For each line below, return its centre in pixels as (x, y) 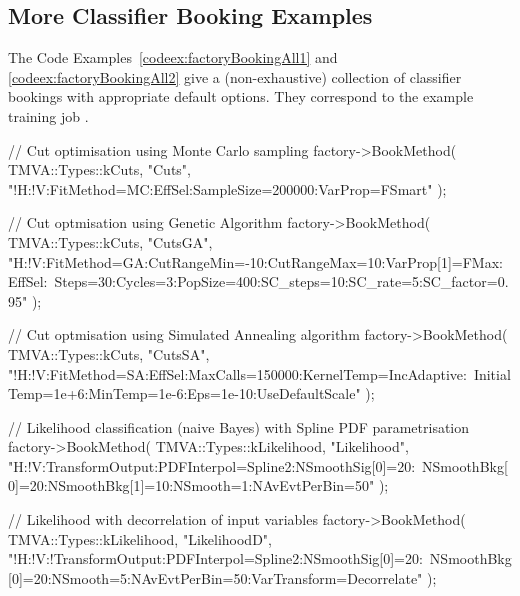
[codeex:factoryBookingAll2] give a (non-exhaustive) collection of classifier (235, 76)
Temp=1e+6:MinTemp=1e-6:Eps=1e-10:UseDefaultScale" (184, 393)
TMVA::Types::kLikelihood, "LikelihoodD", (140, 538)
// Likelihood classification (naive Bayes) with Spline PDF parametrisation (239, 426)
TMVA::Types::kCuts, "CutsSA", (109, 353)
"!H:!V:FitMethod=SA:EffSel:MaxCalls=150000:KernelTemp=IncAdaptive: (237, 373)
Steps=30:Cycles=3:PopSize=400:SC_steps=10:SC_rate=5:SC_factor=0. (281, 281)
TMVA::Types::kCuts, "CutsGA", (110, 241)
